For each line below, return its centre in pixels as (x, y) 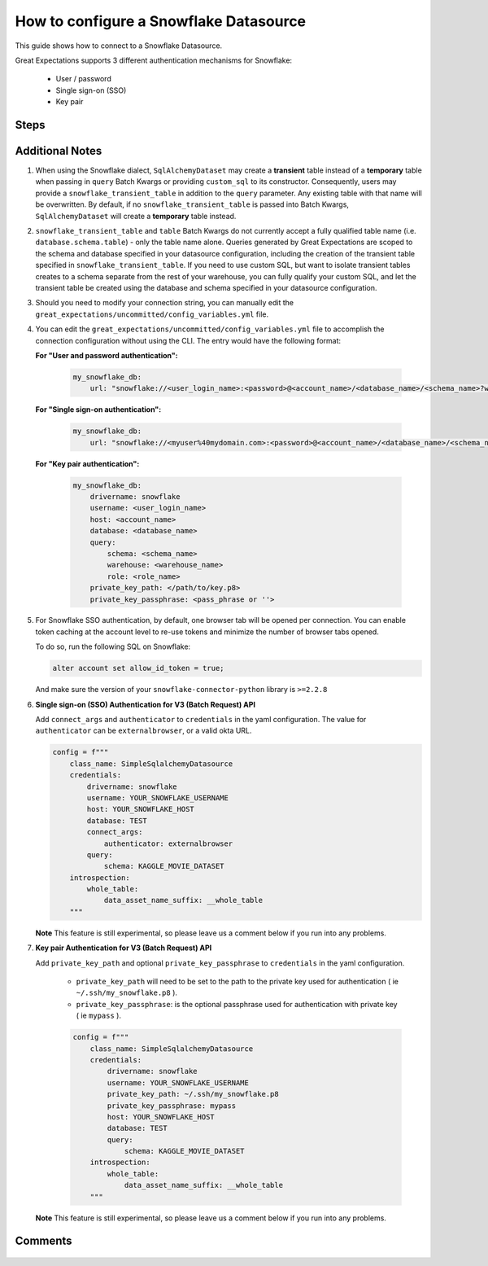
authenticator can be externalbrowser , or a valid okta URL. (144, 731)
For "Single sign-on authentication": (98, 410)
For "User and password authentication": (107, 355)
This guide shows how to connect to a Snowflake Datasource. (119, 46)
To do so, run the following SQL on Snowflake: (113, 646)
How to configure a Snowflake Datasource (161, 21)
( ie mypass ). (99, 1016)
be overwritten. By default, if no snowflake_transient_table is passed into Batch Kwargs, (192, 204)
